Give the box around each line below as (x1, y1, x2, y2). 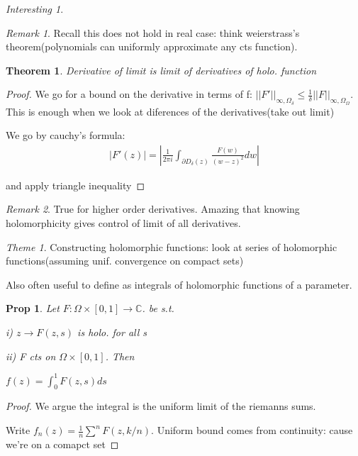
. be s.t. (142, 301, 174, 316)
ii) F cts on (6, 348, 56, 363)
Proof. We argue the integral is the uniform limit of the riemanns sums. (6, 399, 316, 413)
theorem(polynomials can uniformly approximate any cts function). (6, 39, 298, 54)
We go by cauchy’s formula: (6, 128, 125, 143)
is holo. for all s (77, 324, 147, 339)
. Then (105, 348, 135, 363)
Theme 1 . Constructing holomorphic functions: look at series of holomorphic (6, 239, 337, 254)
